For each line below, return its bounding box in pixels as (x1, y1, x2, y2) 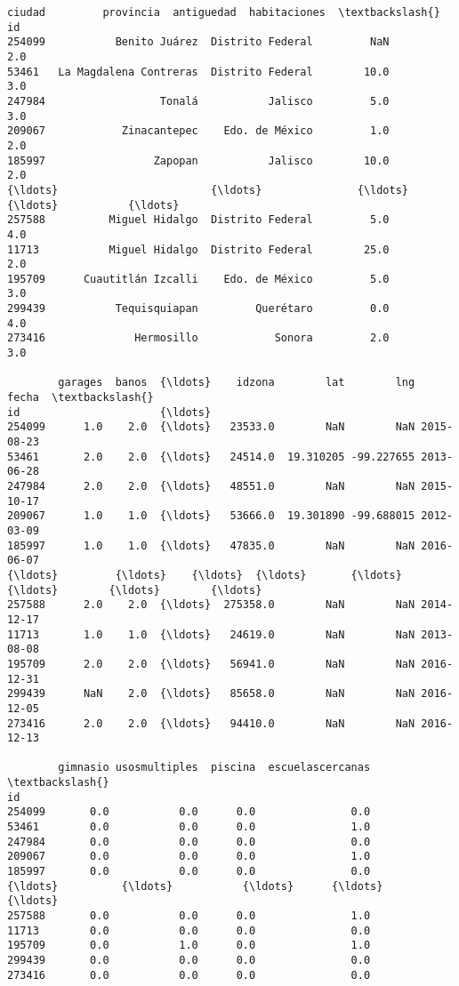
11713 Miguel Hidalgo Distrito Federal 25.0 (7, 243, 390, 256)
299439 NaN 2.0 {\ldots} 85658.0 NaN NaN (7, 687, 415, 701)
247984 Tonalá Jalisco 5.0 (7, 94, 390, 108)
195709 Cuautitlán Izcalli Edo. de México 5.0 (7, 272, 390, 285)
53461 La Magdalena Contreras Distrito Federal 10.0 (7, 65, 390, 78)
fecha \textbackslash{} (7, 391, 154, 405)
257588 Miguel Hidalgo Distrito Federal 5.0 (7, 213, 390, 227)
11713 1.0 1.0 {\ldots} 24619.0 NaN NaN (7, 628, 415, 641)
